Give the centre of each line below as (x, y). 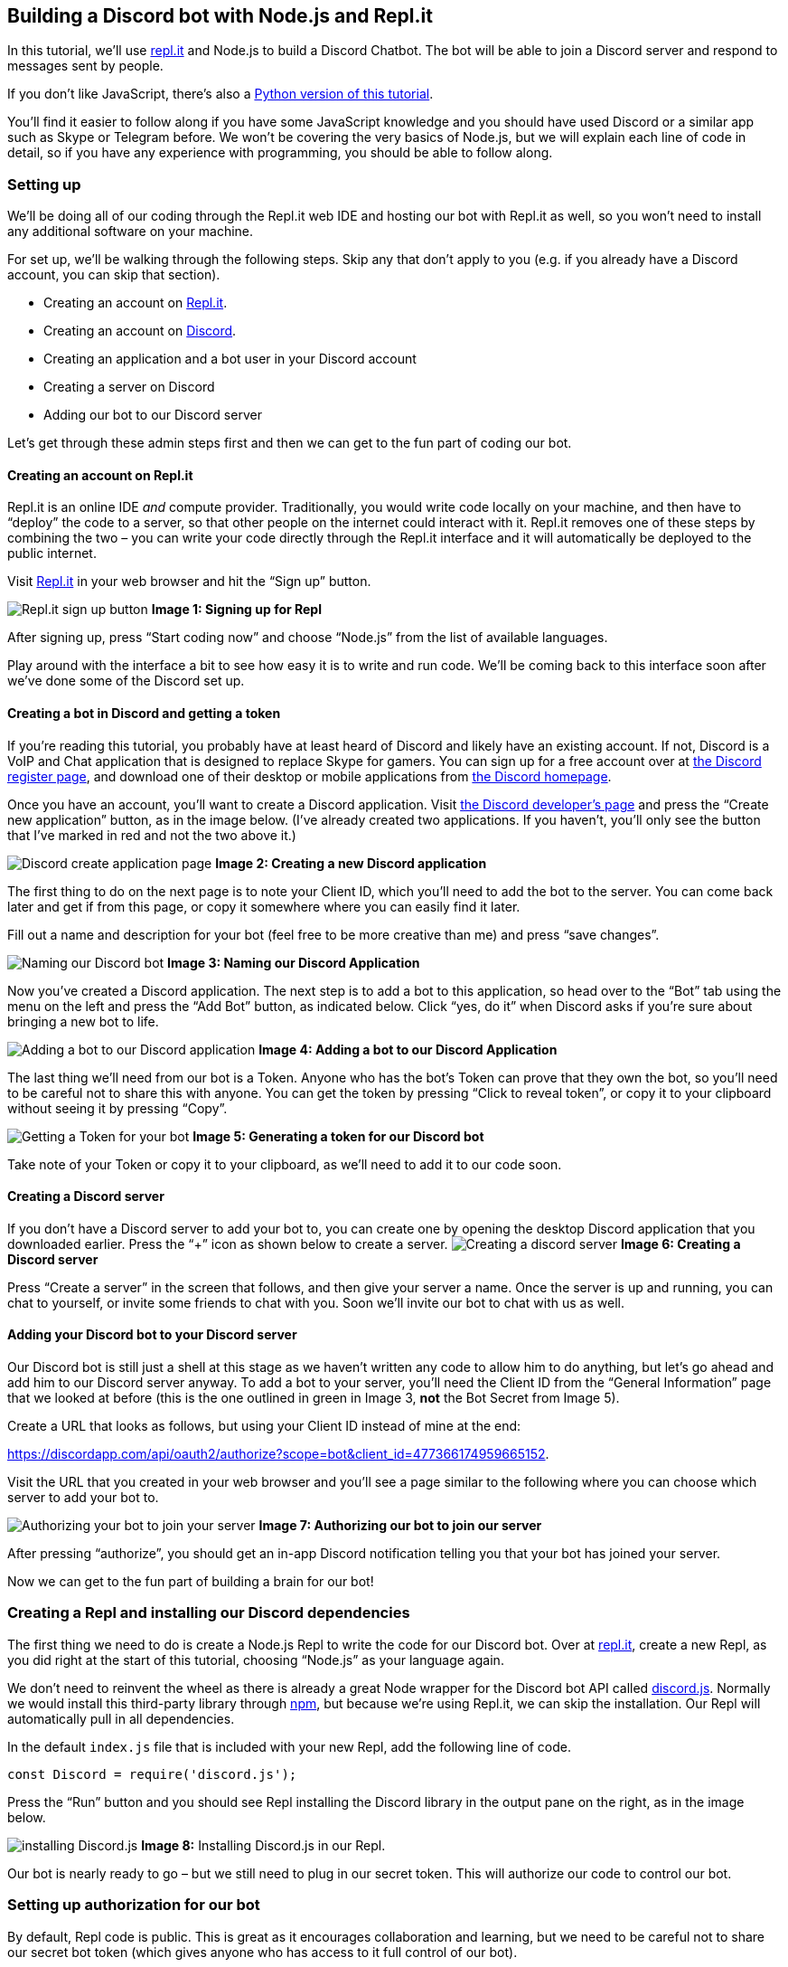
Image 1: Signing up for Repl (236, 610)
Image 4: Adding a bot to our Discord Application (408, 1049)
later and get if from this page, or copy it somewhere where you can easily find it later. (264, 906)
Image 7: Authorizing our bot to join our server (400, 1526)
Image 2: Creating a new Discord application (351, 863)
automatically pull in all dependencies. (121, 1718)
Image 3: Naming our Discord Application (294, 962)
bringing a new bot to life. (83, 1021)
